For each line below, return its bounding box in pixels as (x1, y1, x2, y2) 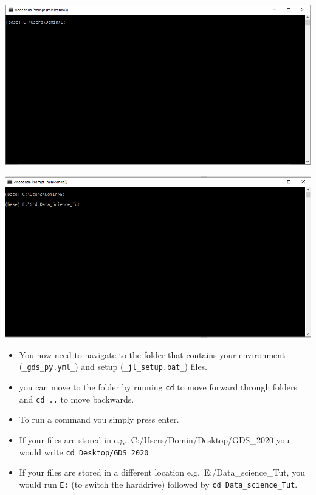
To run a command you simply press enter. (19, 413, 179, 426)
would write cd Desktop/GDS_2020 (19, 445, 149, 458)
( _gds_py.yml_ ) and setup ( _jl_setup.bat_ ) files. (19, 360, 208, 373)
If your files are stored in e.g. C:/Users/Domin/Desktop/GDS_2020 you (19, 434, 290, 446)
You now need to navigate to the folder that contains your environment (19, 348, 286, 361)
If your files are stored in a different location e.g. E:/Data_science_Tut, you (19, 466, 305, 479)
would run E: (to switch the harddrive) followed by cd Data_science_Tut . (19, 477, 298, 490)
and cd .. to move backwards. (19, 392, 134, 405)
